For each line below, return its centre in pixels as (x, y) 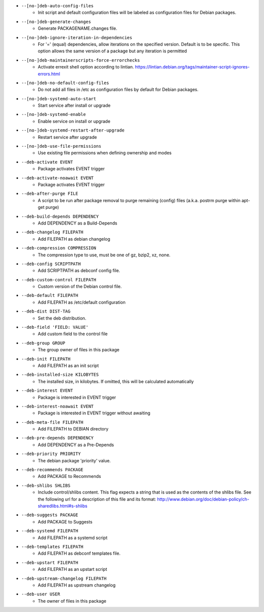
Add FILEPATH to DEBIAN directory (73, 429)
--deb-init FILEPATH (46, 359)
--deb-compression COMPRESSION (59, 248)
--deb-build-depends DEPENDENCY (60, 216)
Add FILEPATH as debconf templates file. (79, 553)
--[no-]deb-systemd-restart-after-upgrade (73, 130)
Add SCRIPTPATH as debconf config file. (79, 271)
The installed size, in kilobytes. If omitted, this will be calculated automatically (116, 381)
